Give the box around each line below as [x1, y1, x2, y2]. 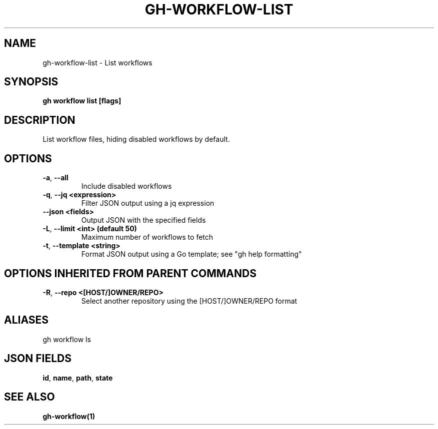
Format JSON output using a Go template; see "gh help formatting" [81, 250, 302, 259]
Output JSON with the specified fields [81, 216, 206, 225]
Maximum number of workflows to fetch [81, 233, 213, 242]
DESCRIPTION [4, 113, 75, 126]
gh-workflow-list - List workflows [42, 58, 152, 67]
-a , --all [42, 173, 68, 182]
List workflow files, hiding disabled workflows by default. [42, 135, 230, 144]
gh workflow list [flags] [42, 96, 121, 105]
